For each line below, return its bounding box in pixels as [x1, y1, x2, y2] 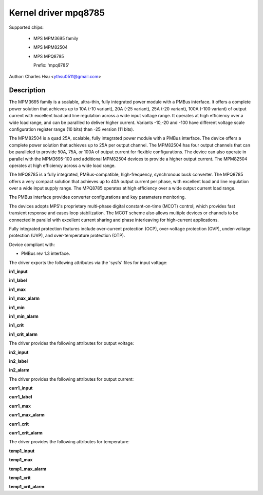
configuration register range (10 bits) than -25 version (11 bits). [9, 126, 134, 132]
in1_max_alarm [9, 295, 40, 301]
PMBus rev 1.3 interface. [21, 250, 70, 256]
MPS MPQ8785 [33, 53, 64, 59]
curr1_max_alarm [9, 412, 45, 418]
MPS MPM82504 [33, 44, 68, 50]
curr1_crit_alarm [9, 430, 43, 436]
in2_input [9, 349, 29, 355]
